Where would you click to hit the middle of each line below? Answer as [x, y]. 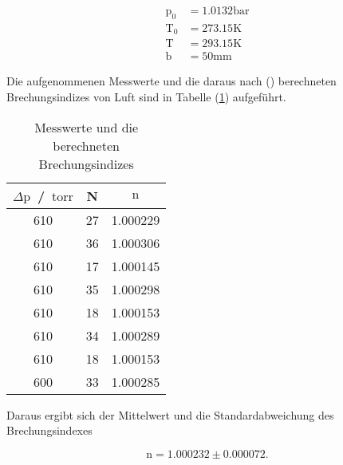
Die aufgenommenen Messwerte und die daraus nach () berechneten [171, 81]
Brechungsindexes [49, 430]
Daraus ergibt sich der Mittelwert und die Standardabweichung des [170, 414]
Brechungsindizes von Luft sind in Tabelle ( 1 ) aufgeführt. [146, 96]
